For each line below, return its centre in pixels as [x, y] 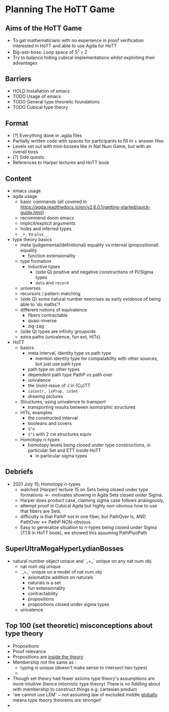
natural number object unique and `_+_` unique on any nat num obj [82, 561]
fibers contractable [48, 315]
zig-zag [36, 326]
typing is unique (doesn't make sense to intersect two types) [83, 667]
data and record [52, 283]
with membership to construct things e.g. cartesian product [75, 689]
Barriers [18, 79]
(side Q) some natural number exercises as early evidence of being [90, 299]
